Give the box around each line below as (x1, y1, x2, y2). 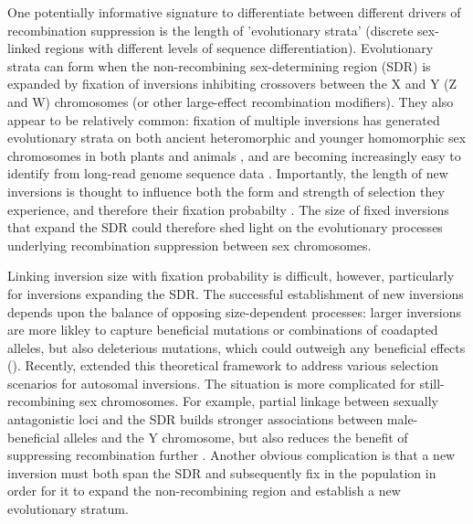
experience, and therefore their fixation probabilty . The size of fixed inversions (7, 199, 449, 219)
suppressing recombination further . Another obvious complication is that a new (7, 445, 456, 465)
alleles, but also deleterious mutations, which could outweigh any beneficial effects (7, 337, 466, 357)
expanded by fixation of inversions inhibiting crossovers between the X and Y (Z (7, 74, 457, 93)
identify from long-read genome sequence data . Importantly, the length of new (7, 164, 448, 183)
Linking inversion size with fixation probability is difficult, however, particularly (7, 266, 455, 285)
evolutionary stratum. (7, 499, 129, 519)
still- (419, 373, 445, 392)
